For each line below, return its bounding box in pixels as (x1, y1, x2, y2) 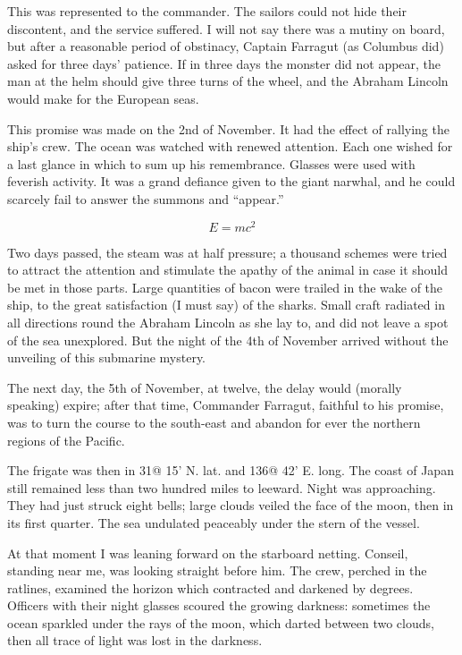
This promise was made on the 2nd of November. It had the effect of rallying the (7, 119, 449, 138)
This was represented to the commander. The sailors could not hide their (7, 2, 407, 20)
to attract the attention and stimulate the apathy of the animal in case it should (7, 260, 448, 279)
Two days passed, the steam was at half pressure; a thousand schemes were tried (7, 242, 448, 261)
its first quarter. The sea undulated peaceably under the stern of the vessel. (7, 513, 420, 532)
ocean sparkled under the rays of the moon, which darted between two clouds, (7, 613, 434, 632)
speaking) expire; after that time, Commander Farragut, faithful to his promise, (7, 396, 444, 414)
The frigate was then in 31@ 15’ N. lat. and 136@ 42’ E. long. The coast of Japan (7, 461, 454, 480)
